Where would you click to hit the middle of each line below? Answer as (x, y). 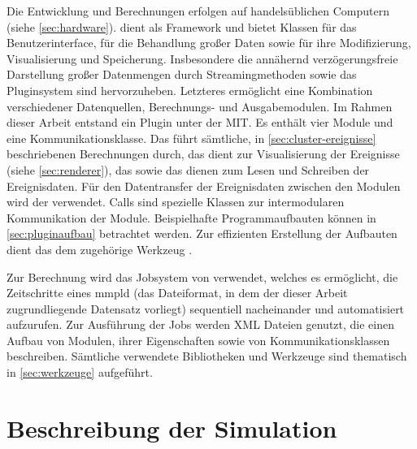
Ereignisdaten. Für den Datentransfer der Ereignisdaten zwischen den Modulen (204, 186)
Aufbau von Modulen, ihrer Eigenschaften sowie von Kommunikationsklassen (198, 340)
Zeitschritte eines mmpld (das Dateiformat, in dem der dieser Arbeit (177, 293)
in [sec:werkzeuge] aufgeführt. (80, 372)
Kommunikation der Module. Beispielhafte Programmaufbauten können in (191, 217)
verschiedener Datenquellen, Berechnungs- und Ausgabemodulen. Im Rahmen (200, 106)
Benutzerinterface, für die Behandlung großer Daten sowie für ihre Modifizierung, (209, 43)
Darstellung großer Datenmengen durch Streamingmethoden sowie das (182, 74)
